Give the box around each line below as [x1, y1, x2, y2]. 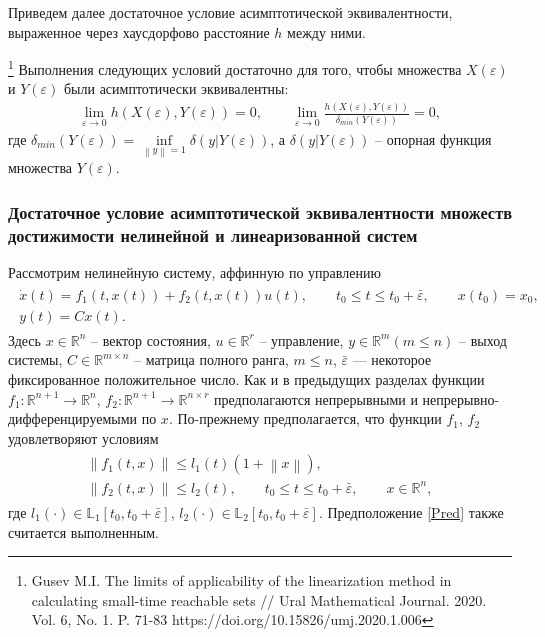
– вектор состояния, [91, 329, 211, 350]
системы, [8, 349, 63, 370]
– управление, [259, 329, 344, 350]
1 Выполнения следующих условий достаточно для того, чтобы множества [8, 56, 462, 79]
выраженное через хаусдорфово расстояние [8, 21, 270, 42]
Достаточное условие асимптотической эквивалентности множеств [8, 199, 512, 224]
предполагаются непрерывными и [214, 388, 418, 409]
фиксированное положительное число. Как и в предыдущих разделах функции [8, 368, 485, 389]
